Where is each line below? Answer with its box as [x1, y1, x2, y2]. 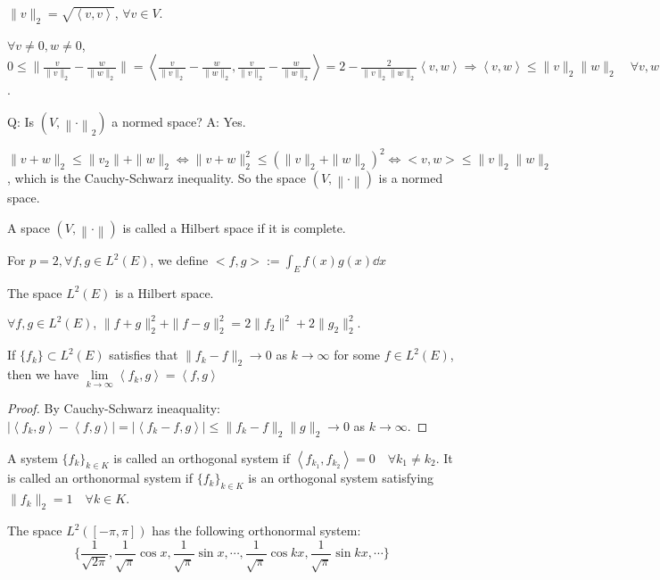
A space [7, 219, 50, 237]
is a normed [378, 169, 443, 187]
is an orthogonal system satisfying [248, 468, 434, 487]
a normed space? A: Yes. [111, 112, 246, 130]
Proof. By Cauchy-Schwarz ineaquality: [7, 399, 220, 418]
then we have [7, 365, 79, 384]
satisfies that [109, 345, 178, 364]
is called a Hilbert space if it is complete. [122, 219, 346, 237]
